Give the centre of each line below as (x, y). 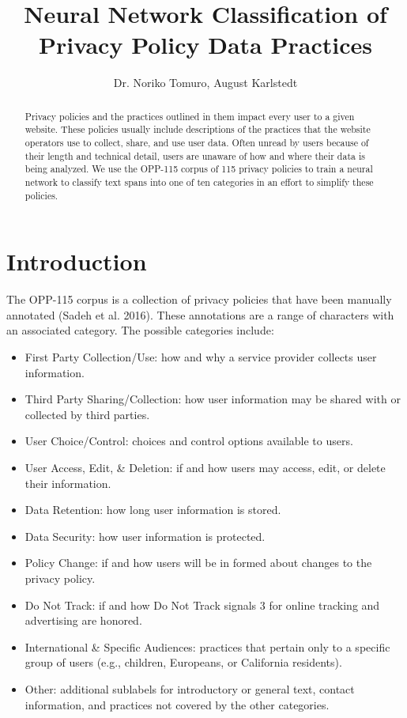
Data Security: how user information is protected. (145, 536)
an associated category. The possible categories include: (140, 330)
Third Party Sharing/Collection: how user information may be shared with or (213, 399)
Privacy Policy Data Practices (205, 45)
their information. (68, 483)
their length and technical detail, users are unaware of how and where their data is (195, 155)
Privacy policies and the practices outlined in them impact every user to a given (190, 116)
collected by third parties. (87, 414)
